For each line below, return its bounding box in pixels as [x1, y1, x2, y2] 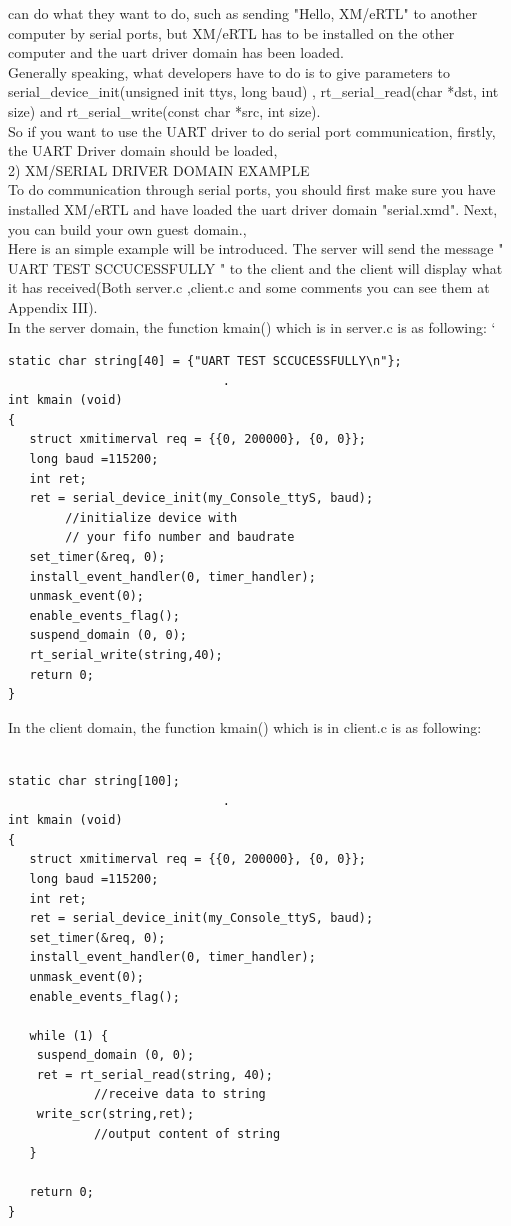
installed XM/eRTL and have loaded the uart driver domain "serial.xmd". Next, [8, 198, 498, 219]
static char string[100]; [8, 773, 180, 788]
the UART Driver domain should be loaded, [8, 140, 278, 161]
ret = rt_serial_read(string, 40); [36, 1067, 273, 1082]
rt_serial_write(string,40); [29, 648, 223, 662]
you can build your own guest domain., [8, 218, 247, 239]
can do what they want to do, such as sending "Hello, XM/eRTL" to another [8, 3, 478, 23]
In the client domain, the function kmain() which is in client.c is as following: [8, 716, 482, 737]
